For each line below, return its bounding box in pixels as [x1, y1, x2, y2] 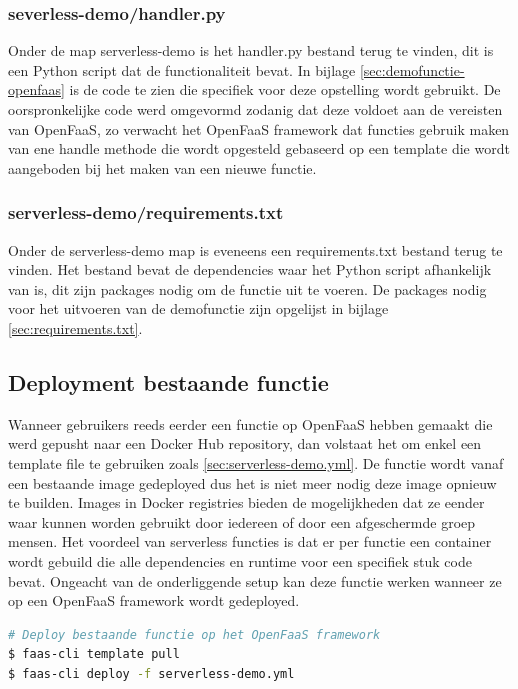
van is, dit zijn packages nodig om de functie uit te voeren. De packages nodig [8, 278, 487, 299]
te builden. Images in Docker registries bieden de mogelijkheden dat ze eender [8, 492, 485, 513]
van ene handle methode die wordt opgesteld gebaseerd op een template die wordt [8, 138, 510, 159]
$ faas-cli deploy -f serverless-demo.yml [8, 666, 295, 681]
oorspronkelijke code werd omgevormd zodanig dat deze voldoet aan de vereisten [8, 99, 503, 119]
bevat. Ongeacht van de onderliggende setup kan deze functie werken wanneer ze [8, 570, 502, 591]
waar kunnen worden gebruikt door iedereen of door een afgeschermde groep [8, 511, 476, 532]
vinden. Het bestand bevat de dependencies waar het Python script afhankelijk [8, 259, 492, 280]
